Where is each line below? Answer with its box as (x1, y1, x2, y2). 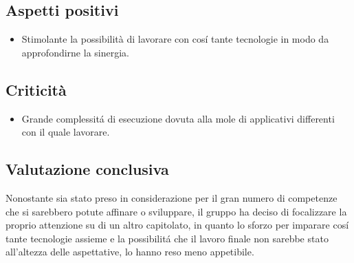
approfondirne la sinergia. (21, 45, 129, 59)
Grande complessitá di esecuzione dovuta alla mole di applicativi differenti (21, 111, 335, 125)
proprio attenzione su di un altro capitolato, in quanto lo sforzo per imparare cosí (5, 218, 349, 232)
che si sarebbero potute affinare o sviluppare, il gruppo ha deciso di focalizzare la (5, 204, 347, 218)
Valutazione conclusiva (5, 158, 169, 180)
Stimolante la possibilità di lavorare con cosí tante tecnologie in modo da (21, 32, 329, 46)
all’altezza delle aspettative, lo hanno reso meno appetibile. (5, 244, 254, 259)
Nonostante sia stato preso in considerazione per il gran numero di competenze (5, 190, 338, 204)
